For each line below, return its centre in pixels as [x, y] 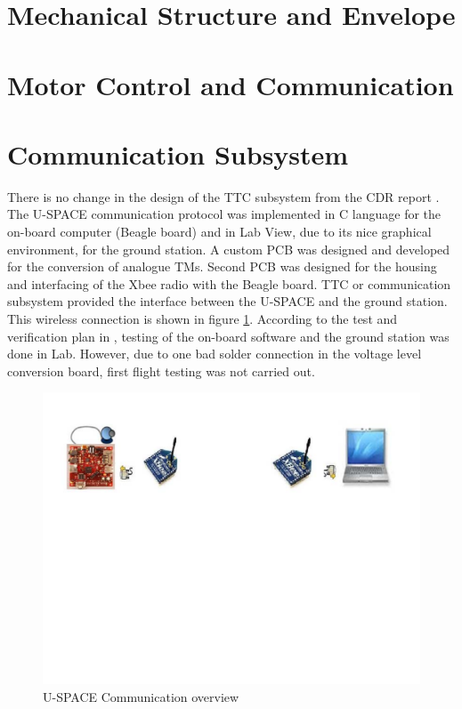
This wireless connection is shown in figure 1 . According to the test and [203, 319]
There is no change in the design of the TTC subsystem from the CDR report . [223, 196]
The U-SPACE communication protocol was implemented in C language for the [224, 214]
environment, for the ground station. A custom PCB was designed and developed [229, 249]
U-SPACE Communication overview [141, 696]
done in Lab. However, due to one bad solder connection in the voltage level [215, 354]
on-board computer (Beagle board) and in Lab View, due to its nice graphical [219, 232]
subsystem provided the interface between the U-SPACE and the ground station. [227, 301]
